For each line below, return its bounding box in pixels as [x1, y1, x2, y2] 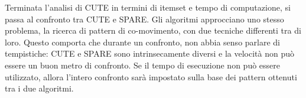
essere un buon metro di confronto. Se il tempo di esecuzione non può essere [5, 58, 281, 71]
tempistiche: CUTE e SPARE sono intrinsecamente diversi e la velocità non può [5, 47, 294, 60]
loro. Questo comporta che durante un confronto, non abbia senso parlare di [5, 35, 281, 48]
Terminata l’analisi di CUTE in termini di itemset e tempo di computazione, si [5, 1, 291, 13]
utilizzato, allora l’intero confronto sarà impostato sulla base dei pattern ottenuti [5, 70, 297, 83]
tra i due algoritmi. [5, 82, 74, 94]
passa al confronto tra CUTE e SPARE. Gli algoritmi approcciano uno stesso [5, 12, 284, 25]
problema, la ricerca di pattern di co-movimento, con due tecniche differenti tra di [5, 24, 301, 37]
